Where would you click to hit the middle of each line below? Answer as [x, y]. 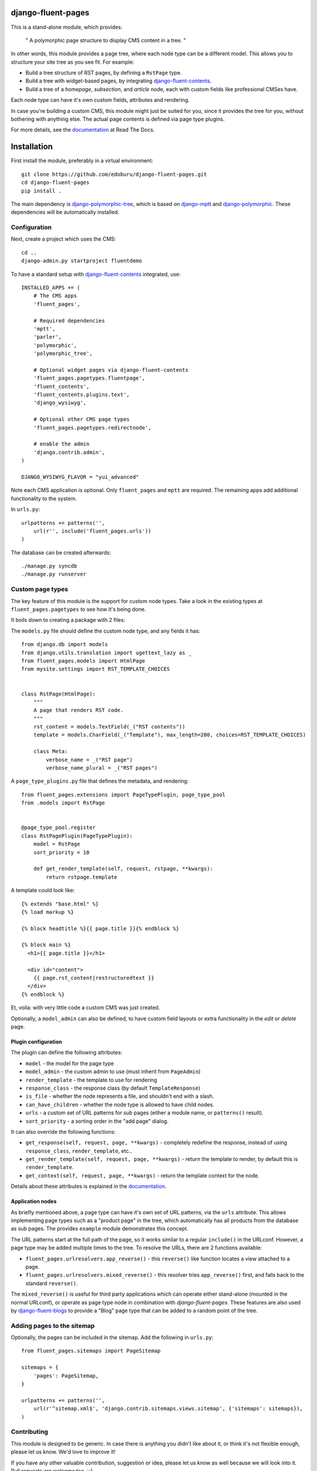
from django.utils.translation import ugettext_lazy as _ [107, 653]
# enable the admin [61, 444]
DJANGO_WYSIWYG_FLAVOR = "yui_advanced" [80, 477]
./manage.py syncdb [49, 566]
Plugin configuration [36, 1041]
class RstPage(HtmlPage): [59, 694]
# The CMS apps [55, 296]
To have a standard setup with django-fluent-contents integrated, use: [96, 274]
